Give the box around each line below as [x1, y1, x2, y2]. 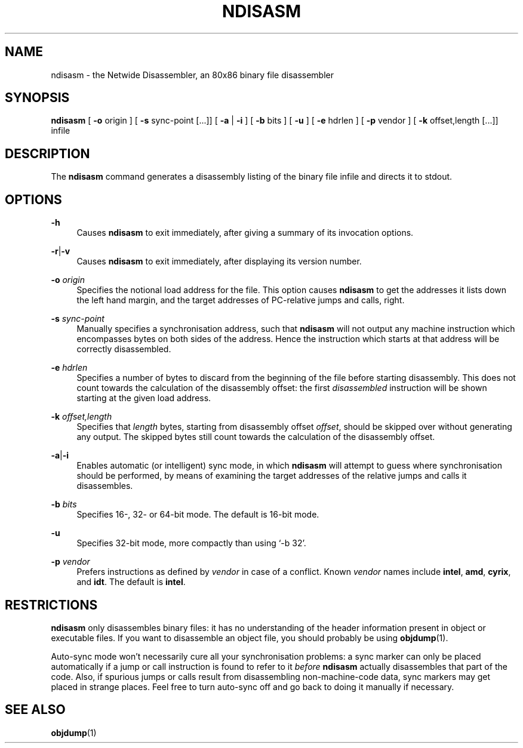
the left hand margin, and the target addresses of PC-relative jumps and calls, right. [76, 295, 405, 306]
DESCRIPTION [5, 146, 90, 161]
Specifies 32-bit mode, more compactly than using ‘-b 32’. [76, 538, 306, 549]
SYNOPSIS [5, 90, 70, 106]
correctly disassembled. [76, 344, 171, 355]
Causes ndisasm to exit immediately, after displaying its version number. [76, 256, 362, 267]
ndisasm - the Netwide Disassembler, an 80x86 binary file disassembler [51, 69, 334, 80]
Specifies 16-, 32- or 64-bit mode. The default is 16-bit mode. [76, 509, 319, 520]
